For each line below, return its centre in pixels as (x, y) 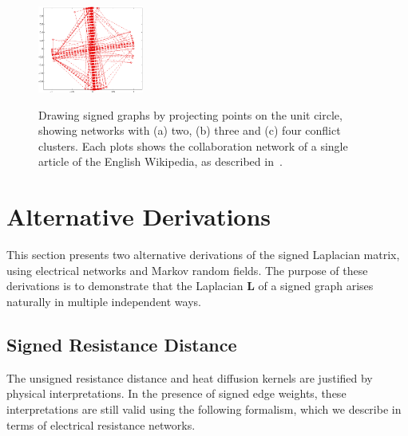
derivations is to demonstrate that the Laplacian (125, 286)
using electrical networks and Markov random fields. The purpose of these (187, 270)
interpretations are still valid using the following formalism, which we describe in (204, 409)
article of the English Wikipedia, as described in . (160, 161)
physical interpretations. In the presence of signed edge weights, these (176, 393)
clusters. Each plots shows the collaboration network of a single (193, 145)
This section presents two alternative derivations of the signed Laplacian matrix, (203, 255)
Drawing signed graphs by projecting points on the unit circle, (190, 114)
